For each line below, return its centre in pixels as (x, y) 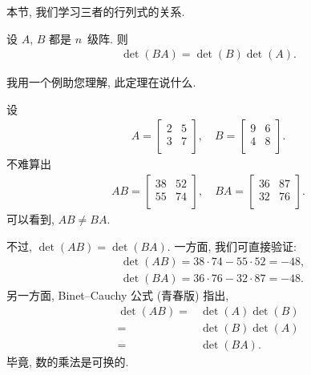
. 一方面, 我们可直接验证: (232, 246)
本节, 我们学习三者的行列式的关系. (96, 11)
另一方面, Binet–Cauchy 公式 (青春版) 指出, (118, 295)
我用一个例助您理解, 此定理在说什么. (101, 82)
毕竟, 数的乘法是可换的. (68, 361)
